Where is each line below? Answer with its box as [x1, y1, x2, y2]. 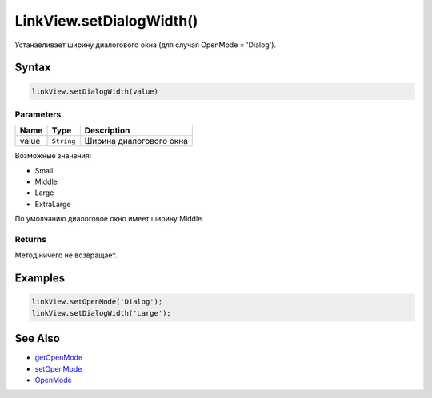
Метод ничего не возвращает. [14, 250, 118, 260]
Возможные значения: [14, 151, 92, 161]
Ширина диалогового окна [84, 136, 188, 147]
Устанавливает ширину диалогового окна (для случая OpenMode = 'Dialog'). [14, 40, 276, 50]
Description [84, 125, 130, 136]
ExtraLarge [34, 199, 71, 209]
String [51, 137, 76, 145]
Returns [14, 234, 47, 245]
